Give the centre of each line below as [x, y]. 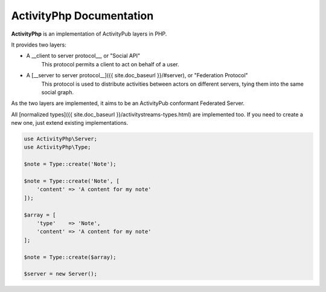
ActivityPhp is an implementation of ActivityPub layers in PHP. [89, 34]
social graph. [57, 92]
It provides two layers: [39, 45]
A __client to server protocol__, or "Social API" [83, 56]
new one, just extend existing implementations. [70, 123]
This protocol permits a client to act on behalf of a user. [110, 64]
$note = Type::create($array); [70, 257]
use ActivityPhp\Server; [61, 139]
